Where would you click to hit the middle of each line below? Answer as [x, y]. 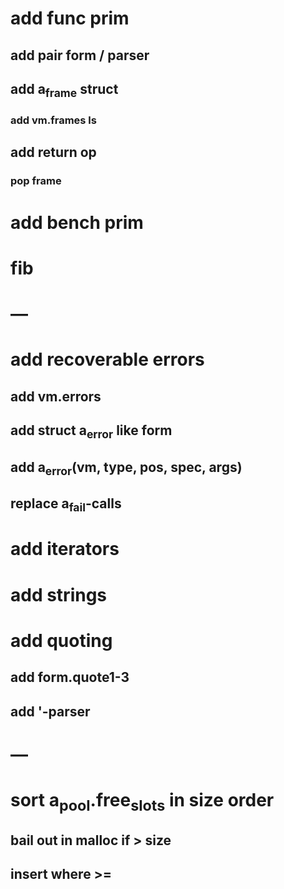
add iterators [65, 549]
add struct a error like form [91, 432]
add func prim [70, 18]
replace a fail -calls [66, 505]
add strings [59, 594]
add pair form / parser [80, 55]
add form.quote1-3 [70, 677]
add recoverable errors [107, 359]
